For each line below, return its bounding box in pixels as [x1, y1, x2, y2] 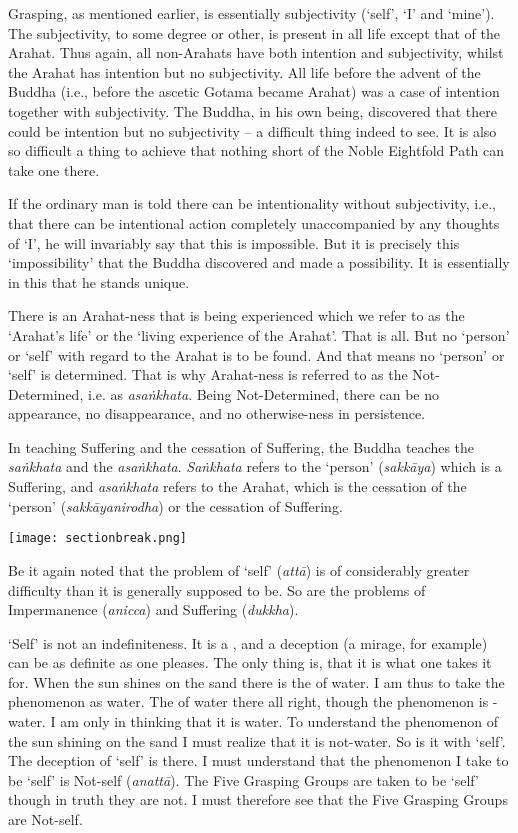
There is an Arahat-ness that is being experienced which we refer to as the [8, 305, 465, 326]
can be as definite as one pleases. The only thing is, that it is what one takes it [8, 652, 492, 673]
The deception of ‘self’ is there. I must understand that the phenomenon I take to [8, 750, 509, 771]
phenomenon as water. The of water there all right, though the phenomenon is [8, 691, 489, 712]
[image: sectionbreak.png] [8, 531, 187, 546]
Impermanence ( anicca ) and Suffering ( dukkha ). [8, 599, 299, 620]
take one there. [8, 159, 100, 180]
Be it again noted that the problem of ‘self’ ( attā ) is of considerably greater [8, 559, 470, 580]
